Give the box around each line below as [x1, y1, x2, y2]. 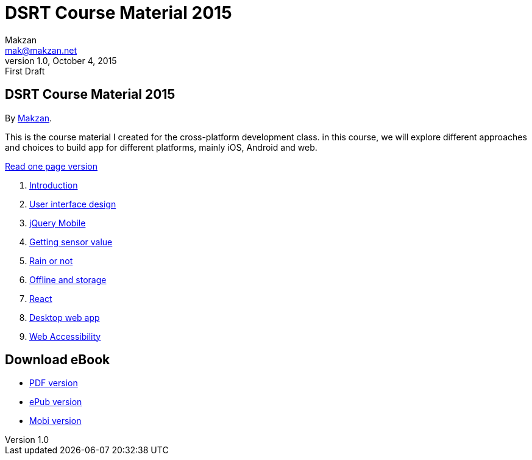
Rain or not [29, 255, 73, 266]
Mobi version [29, 415, 82, 426]
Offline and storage [29, 274, 107, 285]
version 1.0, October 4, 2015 [5, 55, 117, 66]
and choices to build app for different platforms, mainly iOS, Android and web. [5, 142, 317, 153]
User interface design [29, 198, 116, 209]
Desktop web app [29, 312, 100, 323]
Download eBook [5, 352, 110, 368]
